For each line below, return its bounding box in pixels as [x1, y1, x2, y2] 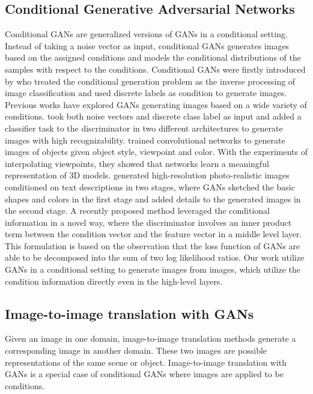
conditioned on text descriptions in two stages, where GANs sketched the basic [5, 180, 295, 193]
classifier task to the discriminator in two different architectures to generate [5, 121, 283, 134]
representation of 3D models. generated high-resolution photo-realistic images [5, 169, 290, 181]
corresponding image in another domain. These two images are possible [5, 344, 267, 357]
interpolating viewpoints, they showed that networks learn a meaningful [5, 157, 269, 169]
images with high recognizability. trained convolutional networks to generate [5, 133, 285, 146]
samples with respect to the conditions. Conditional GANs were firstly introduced [5, 62, 306, 75]
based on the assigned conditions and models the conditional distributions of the [5, 51, 301, 64]
